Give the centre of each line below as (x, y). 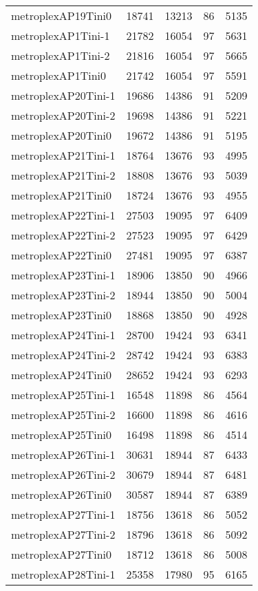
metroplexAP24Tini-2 (63, 355)
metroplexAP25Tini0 (62, 434)
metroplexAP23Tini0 (62, 315)
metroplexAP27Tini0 (62, 554)
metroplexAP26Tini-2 (63, 474)
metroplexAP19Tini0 (62, 15)
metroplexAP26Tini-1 (63, 454)
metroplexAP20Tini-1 (63, 95)
